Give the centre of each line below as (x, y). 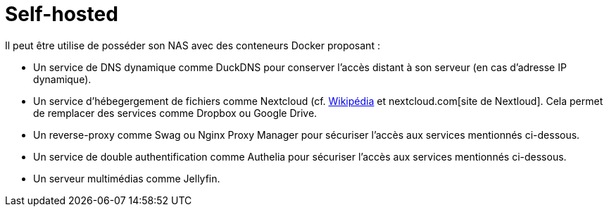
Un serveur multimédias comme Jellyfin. (127, 178)
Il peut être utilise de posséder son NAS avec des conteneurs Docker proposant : (193, 45)
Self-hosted (62, 14)
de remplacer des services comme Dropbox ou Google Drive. (175, 113)
